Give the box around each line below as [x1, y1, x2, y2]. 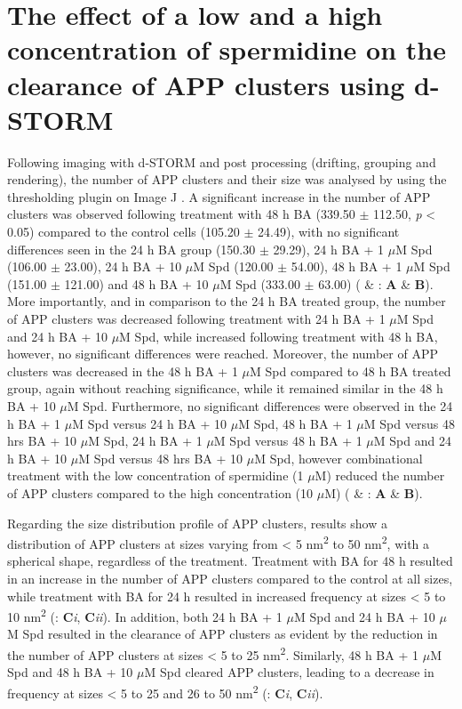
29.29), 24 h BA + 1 [273, 239, 385, 258]
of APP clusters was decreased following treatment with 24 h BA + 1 [7, 310, 386, 328]
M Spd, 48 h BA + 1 [238, 414, 353, 432]
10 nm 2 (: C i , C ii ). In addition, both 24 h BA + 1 [7, 605, 283, 625]
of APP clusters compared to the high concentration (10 [7, 483, 314, 502]
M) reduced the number [315, 466, 445, 485]
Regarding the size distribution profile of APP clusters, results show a [7, 513, 387, 532]
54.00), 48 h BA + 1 [291, 257, 402, 276]
